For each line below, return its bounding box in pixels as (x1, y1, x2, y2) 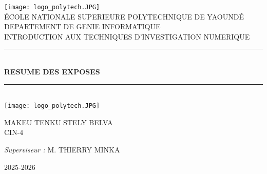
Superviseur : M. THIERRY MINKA (4, 144, 120, 155)
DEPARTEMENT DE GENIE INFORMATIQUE (4, 21, 161, 32)
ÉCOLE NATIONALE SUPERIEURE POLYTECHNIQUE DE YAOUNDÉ (4, 11, 244, 22)
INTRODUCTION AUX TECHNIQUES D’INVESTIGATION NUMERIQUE (4, 31, 250, 42)
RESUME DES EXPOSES (4, 66, 100, 77)
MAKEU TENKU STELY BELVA (4, 117, 113, 127)
